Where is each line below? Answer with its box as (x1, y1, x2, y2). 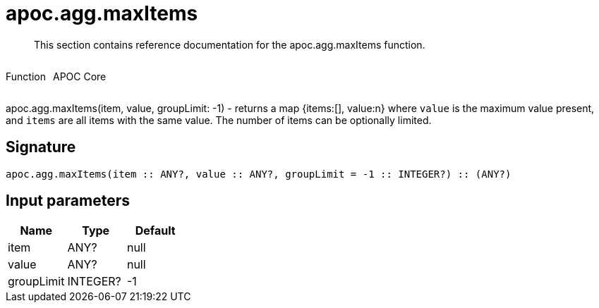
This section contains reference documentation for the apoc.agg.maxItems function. (34, 38, 425, 51)
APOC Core (52, 70, 107, 82)
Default (135, 223, 176, 238)
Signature (6, 138, 76, 156)
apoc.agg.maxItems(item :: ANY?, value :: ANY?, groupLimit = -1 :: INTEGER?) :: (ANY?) (6, 168, 512, 180)
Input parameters (6, 192, 131, 210)
